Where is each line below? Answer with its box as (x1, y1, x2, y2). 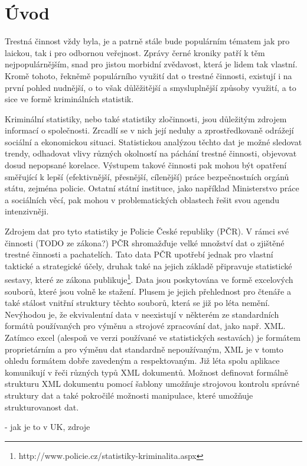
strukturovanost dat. (5, 400, 79, 413)
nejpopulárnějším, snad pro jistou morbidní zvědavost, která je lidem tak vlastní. (5, 58, 298, 70)
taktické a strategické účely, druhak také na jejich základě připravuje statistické (5, 259, 292, 272)
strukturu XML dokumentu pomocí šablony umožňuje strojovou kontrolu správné (5, 377, 299, 390)
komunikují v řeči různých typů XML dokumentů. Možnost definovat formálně (5, 366, 288, 378)
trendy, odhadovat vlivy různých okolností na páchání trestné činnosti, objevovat (5, 147, 297, 159)
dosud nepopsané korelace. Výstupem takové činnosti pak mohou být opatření (5, 159, 287, 171)
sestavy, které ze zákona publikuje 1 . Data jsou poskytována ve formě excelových (5, 272, 293, 286)
